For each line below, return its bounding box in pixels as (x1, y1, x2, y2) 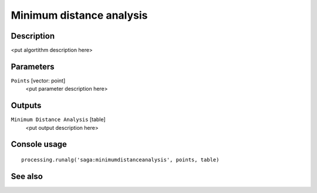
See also (11, 171, 43, 181)
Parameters (11, 61, 55, 71)
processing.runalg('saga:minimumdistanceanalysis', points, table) (21, 157, 220, 163)
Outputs (11, 101, 42, 111)
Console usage (11, 139, 68, 149)
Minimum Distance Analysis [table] (11, 116, 106, 123)
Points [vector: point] (11, 77, 66, 84)
